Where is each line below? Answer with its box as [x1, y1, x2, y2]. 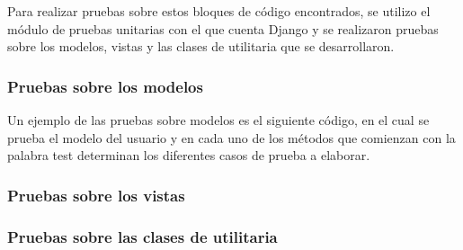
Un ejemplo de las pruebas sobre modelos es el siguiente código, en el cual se [7, 111, 430, 129]
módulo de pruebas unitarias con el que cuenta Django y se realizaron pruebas [7, 19, 439, 38]
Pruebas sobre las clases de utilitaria [7, 225, 278, 247]
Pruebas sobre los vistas [7, 183, 185, 206]
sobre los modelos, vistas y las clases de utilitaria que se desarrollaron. [7, 37, 395, 56]
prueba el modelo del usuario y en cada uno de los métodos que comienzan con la [7, 128, 456, 147]
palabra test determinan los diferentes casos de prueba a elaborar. [7, 146, 370, 165]
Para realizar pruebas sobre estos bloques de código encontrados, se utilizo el [7, 2, 431, 20]
